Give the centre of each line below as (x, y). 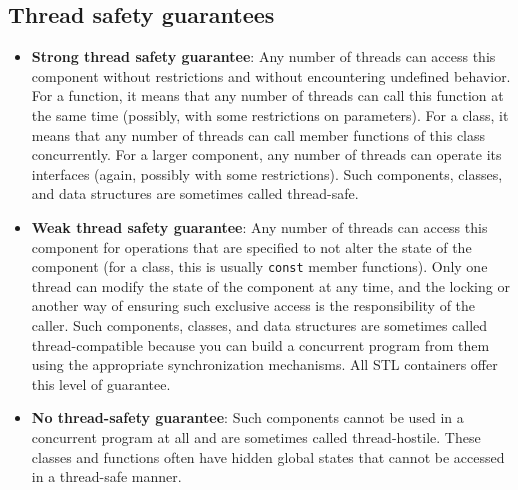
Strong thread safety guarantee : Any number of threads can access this (263, 56)
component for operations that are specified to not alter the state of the (251, 246)
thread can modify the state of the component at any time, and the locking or (270, 285)
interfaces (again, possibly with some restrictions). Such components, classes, (267, 173)
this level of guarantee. (101, 383)
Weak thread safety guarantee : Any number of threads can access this (259, 226)
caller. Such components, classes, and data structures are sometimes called (259, 324)
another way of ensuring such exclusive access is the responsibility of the (253, 305)
